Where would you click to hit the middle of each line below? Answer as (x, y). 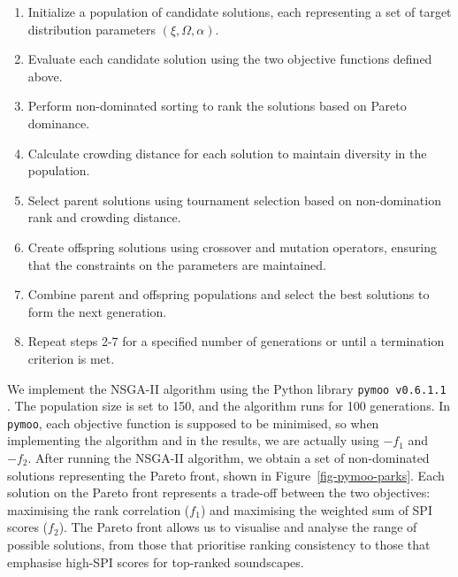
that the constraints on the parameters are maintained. (177, 264)
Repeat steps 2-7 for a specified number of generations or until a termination (236, 341)
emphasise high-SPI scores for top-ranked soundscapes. (156, 562)
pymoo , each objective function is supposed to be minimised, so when (193, 423)
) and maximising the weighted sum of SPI (316, 509)
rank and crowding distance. (104, 217)
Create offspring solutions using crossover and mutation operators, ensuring (232, 246)
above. (45, 76)
